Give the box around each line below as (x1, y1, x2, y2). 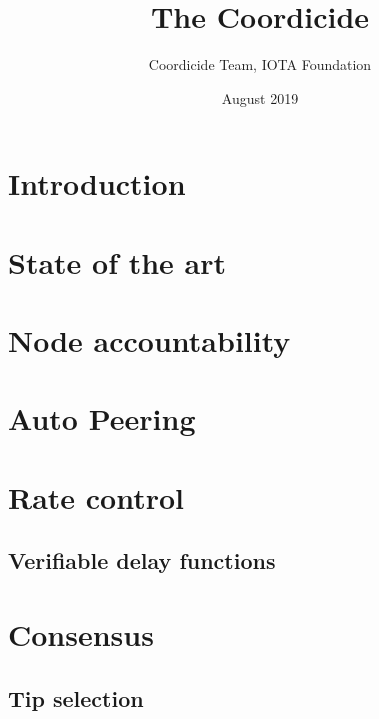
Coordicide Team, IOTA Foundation (148, 54, 372, 75)
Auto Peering (8, 398, 196, 439)
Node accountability (8, 320, 291, 361)
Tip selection (8, 682, 144, 713)
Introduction (8, 163, 186, 204)
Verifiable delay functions (8, 545, 276, 576)
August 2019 (221, 87, 299, 108)
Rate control (8, 476, 185, 517)
